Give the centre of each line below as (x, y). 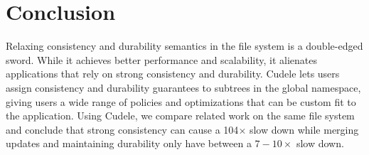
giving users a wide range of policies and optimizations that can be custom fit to (181, 101)
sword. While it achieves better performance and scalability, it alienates (161, 59)
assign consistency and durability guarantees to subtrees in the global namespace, (183, 87)
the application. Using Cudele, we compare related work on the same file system (180, 116)
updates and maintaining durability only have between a (129, 143)
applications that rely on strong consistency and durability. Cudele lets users (173, 74)
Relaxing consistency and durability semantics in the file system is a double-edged (184, 46)
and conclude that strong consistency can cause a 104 (122, 129)
